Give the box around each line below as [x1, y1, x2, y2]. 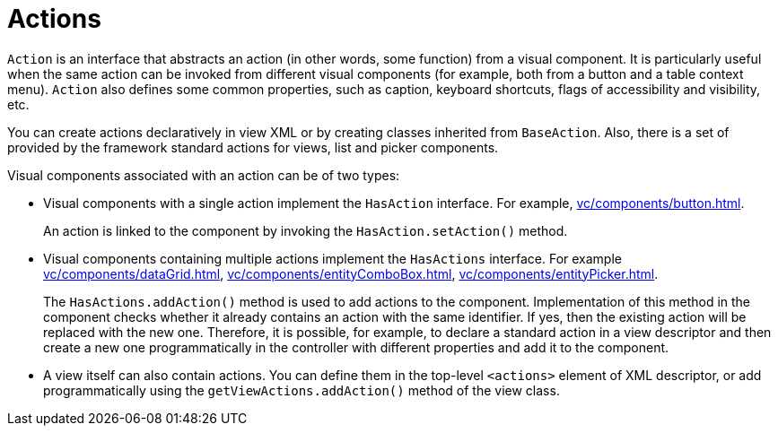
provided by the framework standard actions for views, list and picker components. [7, 139, 499, 155]
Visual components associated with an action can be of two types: [7, 167, 400, 183]
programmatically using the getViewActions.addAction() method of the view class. [43, 382, 560, 398]
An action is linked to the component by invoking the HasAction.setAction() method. [43, 222, 568, 238]
